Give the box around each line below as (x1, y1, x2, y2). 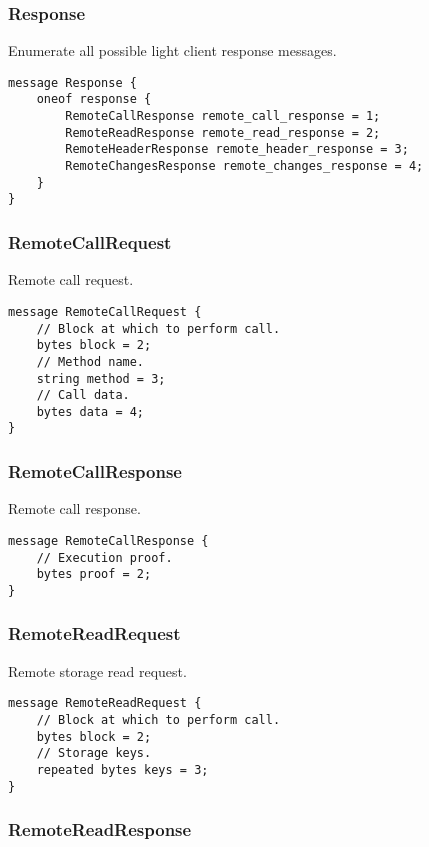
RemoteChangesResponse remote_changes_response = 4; (65, 159, 424, 174)
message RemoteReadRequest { (8, 696, 202, 711)
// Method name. (36, 354, 145, 369)
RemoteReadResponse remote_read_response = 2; (65, 125, 381, 140)
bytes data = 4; (36, 404, 145, 419)
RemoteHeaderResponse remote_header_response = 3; (65, 142, 409, 157)
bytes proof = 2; (36, 567, 152, 582)
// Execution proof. (36, 550, 173, 565)
